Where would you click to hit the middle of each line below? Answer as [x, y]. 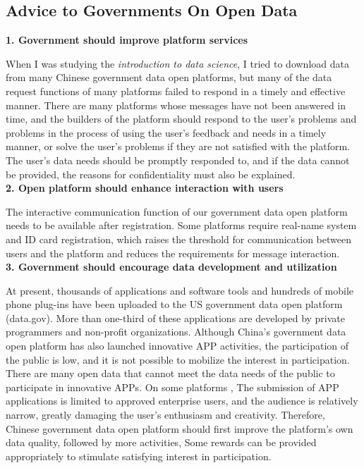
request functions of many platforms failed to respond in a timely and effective [176, 91]
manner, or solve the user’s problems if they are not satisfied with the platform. [178, 146]
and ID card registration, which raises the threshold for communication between [178, 239]
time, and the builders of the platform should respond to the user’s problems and [181, 119]
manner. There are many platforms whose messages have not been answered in [176, 105]
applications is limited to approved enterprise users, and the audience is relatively [182, 401]
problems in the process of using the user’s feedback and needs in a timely [166, 132]
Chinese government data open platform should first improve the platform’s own [180, 428]
